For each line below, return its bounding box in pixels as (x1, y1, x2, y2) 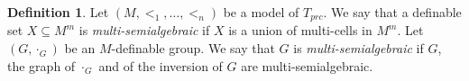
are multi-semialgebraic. (241, 56, 373, 75)
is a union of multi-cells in (228, 21, 372, 40)
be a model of (223, 3, 299, 21)
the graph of (7, 56, 76, 75)
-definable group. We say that (111, 39, 275, 58)
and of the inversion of (98, 56, 223, 75)
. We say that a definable (323, 3, 462, 21)
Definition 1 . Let (7, 3, 109, 21)
